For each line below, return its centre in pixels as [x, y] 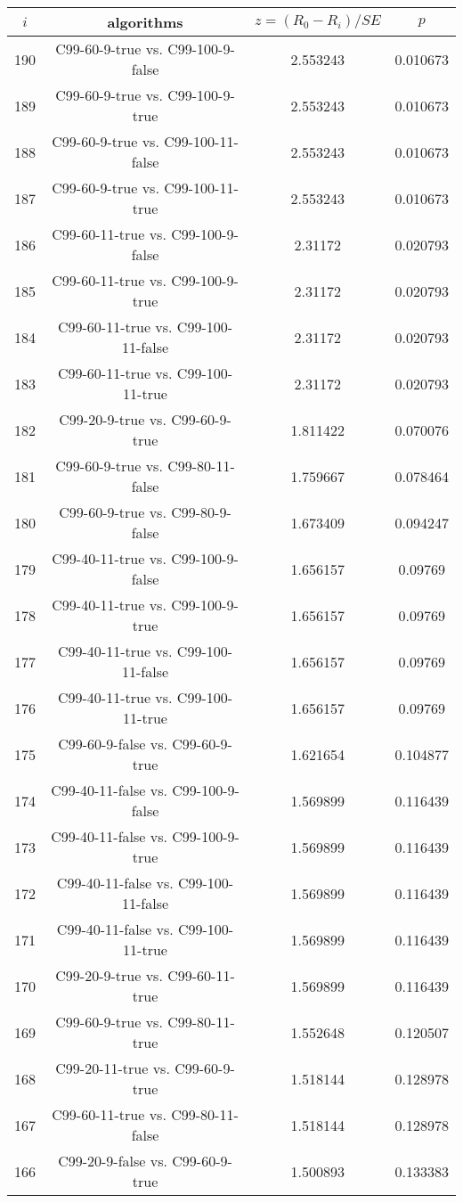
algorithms [145, 22]
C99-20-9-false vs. [113, 1161]
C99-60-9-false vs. [113, 744]
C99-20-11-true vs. [113, 1068]
